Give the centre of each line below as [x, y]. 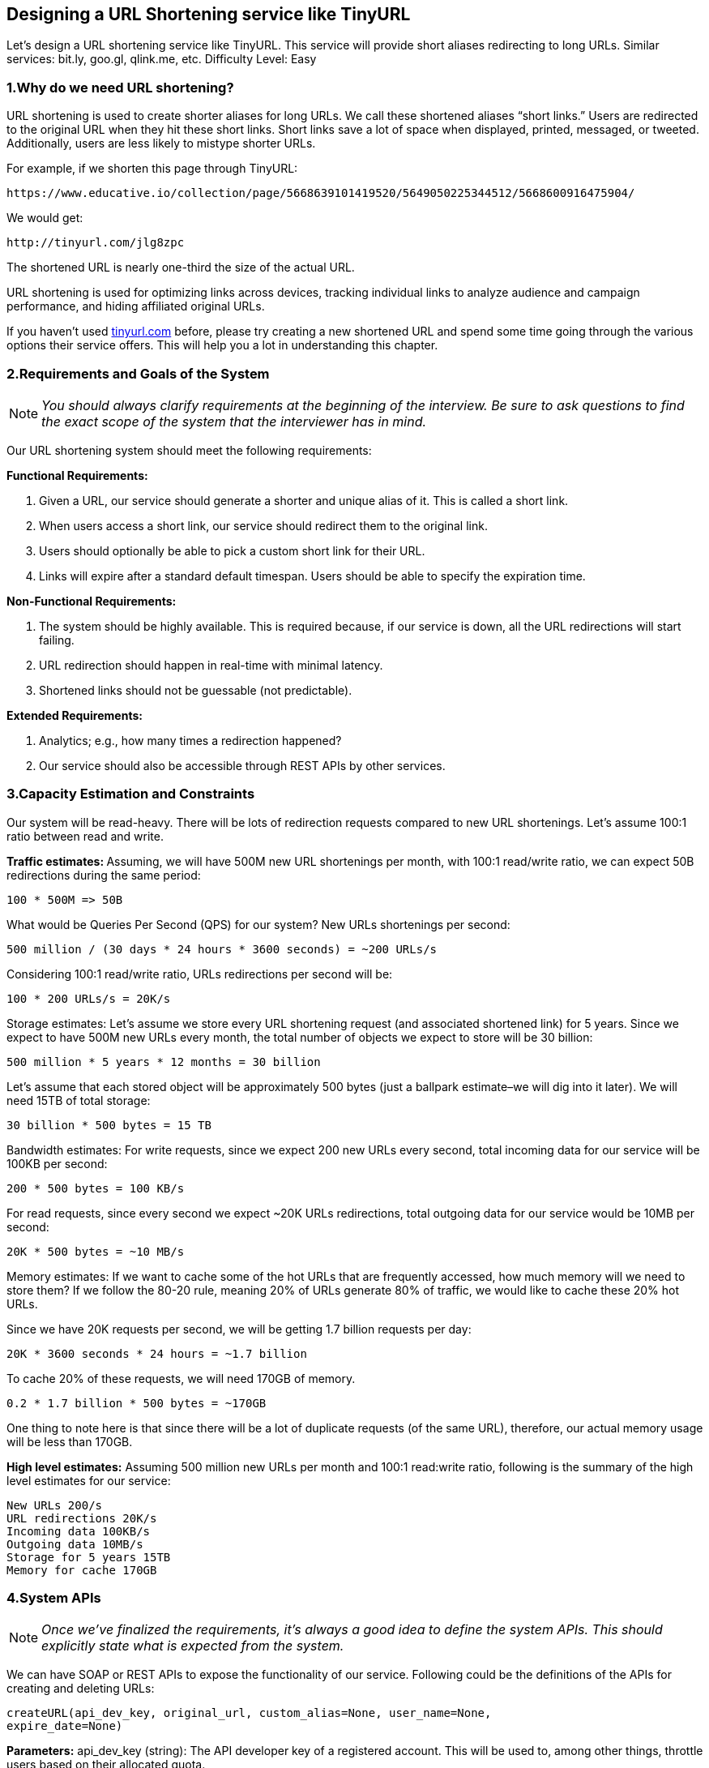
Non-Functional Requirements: [92, 601]
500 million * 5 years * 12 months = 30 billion [164, 1062]
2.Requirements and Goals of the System [138, 373]
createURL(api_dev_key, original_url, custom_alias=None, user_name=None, [249, 1713]
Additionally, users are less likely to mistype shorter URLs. [161, 143]
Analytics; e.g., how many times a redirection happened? [190, 740]
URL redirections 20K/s [82, 1518]
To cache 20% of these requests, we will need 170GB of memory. [181, 1378]
